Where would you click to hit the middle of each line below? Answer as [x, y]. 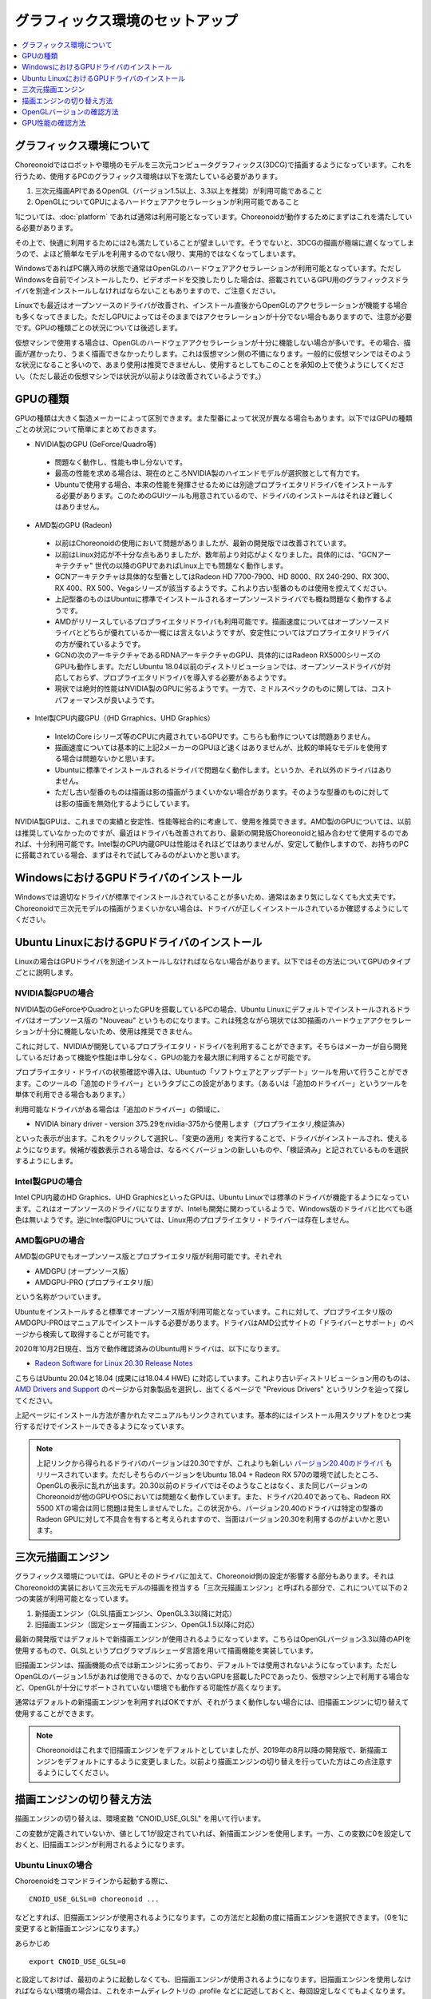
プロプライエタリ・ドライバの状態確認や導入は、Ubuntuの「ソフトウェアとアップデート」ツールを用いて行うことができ [212, 1072]
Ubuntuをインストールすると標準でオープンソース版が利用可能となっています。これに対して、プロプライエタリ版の [204, 1311]
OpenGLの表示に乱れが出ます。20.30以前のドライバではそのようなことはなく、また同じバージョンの [202, 1485]
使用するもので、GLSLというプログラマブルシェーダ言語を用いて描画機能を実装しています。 [166, 1650]
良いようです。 [135, 700]
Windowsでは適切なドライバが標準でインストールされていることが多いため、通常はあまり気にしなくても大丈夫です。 [208, 897]
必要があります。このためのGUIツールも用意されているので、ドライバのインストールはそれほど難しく [227, 496]
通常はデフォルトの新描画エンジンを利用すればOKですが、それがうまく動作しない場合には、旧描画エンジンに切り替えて [212, 1702]
